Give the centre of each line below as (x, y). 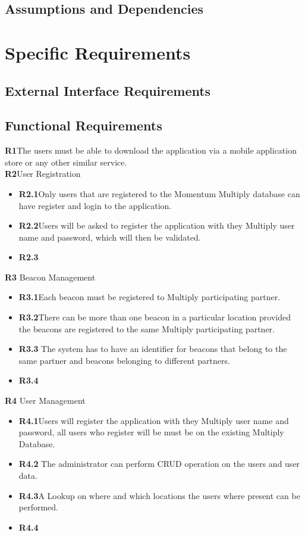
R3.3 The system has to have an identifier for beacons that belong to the (153, 349)
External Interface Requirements (108, 90)
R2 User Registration (43, 174)
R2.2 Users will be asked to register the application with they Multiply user (157, 225)
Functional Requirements (84, 125)
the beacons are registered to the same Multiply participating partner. (147, 328)
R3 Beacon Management (50, 277)
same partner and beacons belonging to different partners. (124, 360)
